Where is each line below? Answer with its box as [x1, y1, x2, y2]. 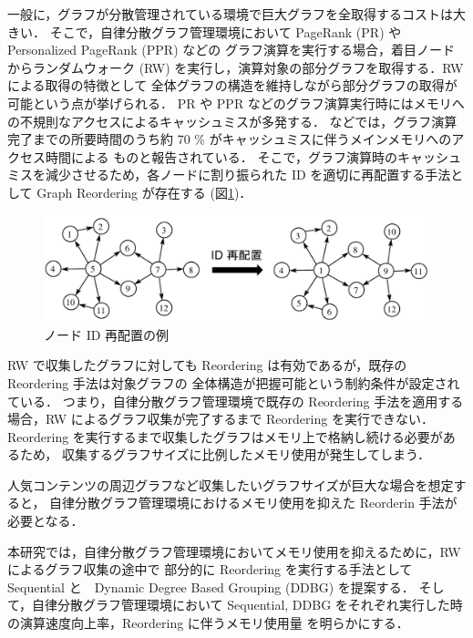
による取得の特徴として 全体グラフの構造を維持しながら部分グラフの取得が [7, 76, 458, 95]
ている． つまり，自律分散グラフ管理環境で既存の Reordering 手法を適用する [7, 391, 464, 410]
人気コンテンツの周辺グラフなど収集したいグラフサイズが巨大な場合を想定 [7, 475, 454, 494]
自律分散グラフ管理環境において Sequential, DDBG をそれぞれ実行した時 [32, 595, 463, 614]
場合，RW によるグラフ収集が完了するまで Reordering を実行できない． [7, 409, 434, 428]
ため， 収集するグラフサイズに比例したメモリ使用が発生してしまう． [19, 445, 430, 464]
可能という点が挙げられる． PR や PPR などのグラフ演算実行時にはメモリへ [7, 93, 465, 112]
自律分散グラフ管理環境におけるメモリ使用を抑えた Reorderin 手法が [49, 493, 458, 512]
